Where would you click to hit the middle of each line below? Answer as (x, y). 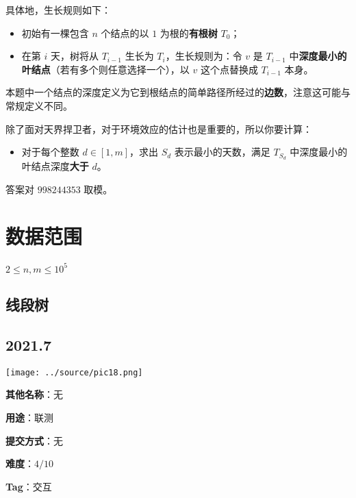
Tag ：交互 (29, 486)
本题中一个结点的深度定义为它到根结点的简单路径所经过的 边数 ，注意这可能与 (178, 92)
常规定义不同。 (39, 105)
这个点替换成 (229, 69)
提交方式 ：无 (34, 440)
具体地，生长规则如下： (58, 10)
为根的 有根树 (189, 33)
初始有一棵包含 (55, 33)
